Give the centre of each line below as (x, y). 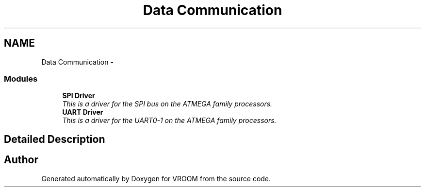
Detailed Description (55, 139)
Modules (21, 78)
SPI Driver (79, 96)
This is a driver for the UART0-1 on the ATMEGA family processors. (169, 121)
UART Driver (83, 112)
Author (21, 160)
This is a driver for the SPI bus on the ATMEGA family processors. (167, 104)
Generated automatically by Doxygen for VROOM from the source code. (156, 178)
